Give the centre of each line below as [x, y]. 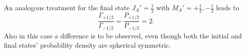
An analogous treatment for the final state [67, 7]
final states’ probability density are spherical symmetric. [87, 45]
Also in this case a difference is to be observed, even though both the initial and [123, 35]
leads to [228, 7]
